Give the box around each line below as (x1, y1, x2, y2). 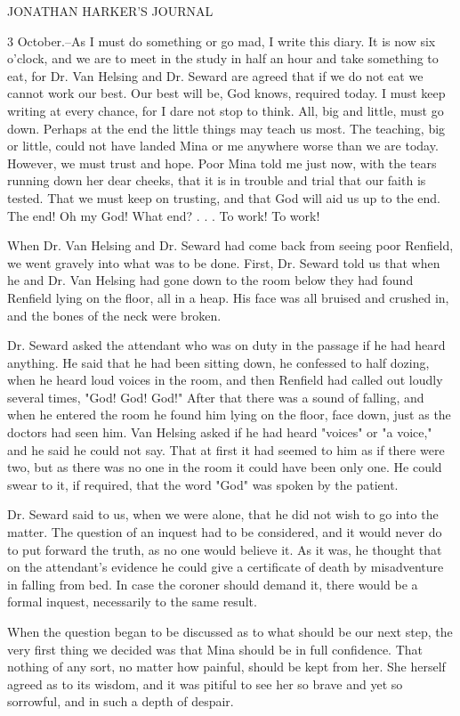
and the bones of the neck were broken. (7, 305, 222, 324)
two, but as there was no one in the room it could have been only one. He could (7, 458, 442, 476)
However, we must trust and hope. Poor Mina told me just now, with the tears (7, 153, 437, 172)
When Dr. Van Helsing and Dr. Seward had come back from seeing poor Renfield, (7, 236, 454, 255)
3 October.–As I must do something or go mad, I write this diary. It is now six (7, 31, 436, 50)
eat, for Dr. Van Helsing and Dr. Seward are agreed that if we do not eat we (7, 66, 424, 85)
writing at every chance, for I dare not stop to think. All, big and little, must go (7, 101, 444, 119)
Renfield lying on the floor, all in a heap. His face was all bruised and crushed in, (7, 288, 449, 306)
